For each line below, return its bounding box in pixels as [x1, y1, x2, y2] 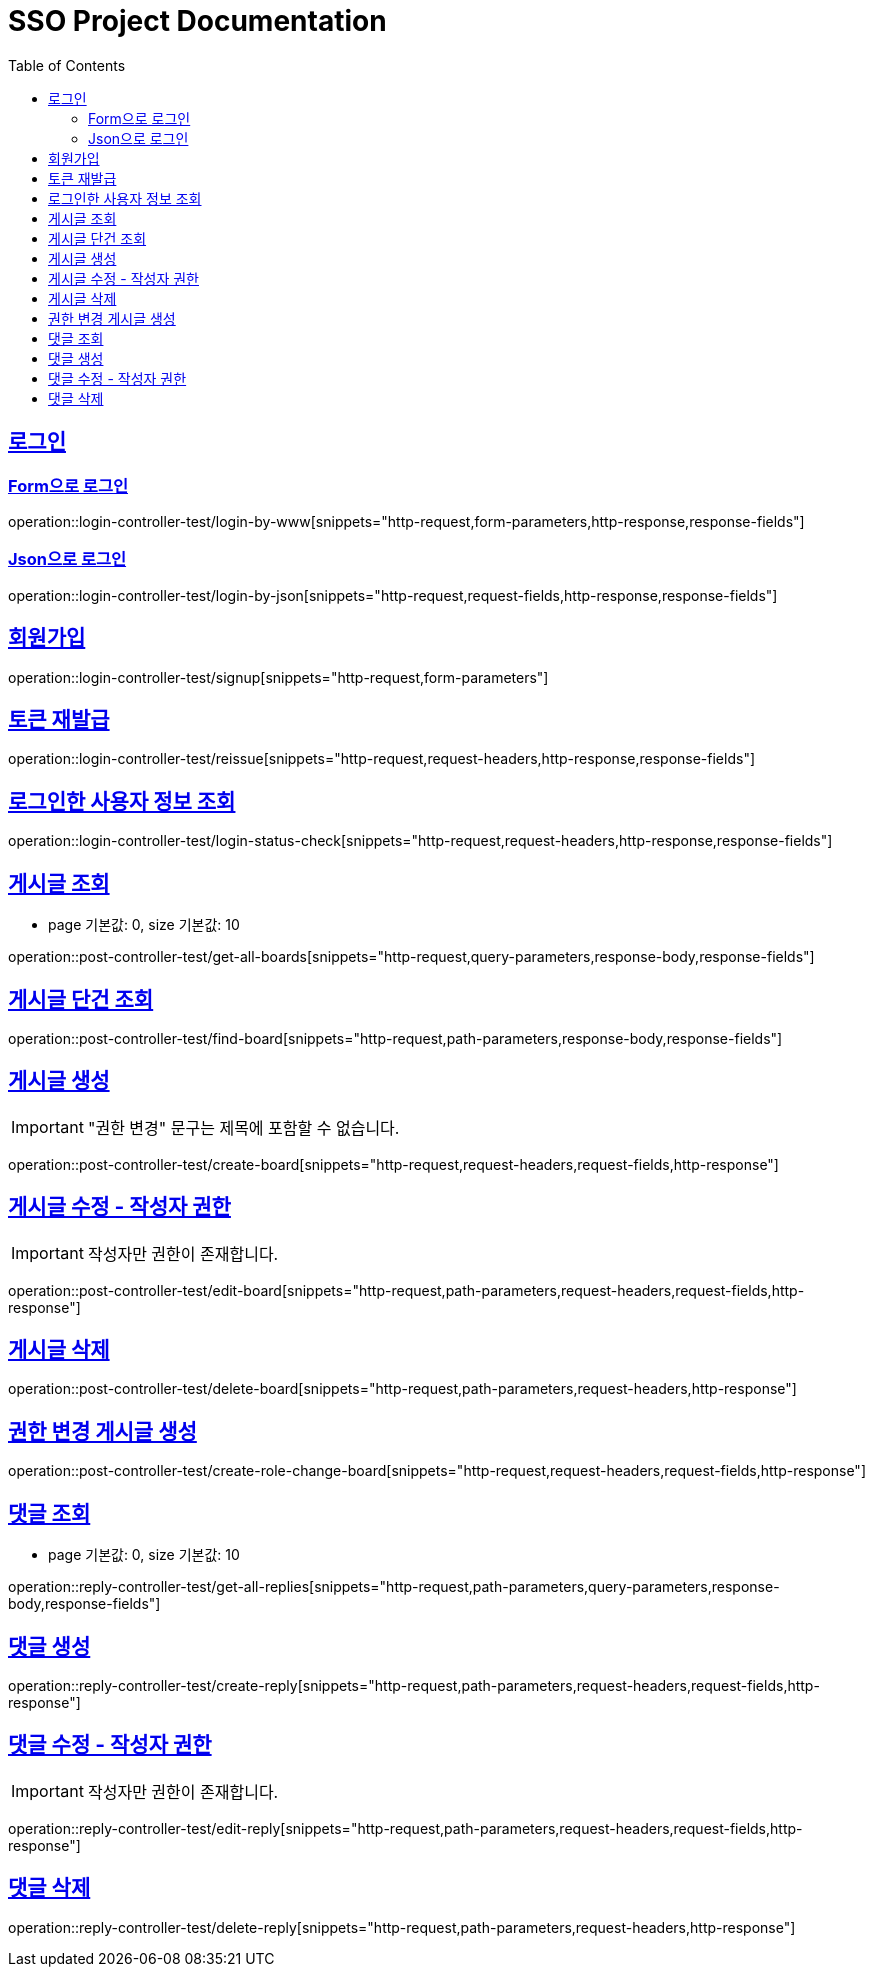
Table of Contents [8, 56, 126, 74]
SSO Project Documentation [8, 4, 387, 38]
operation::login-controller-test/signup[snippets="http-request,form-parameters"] [8, 668, 549, 686]
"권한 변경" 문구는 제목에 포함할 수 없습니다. [87, 1117, 400, 1138]
